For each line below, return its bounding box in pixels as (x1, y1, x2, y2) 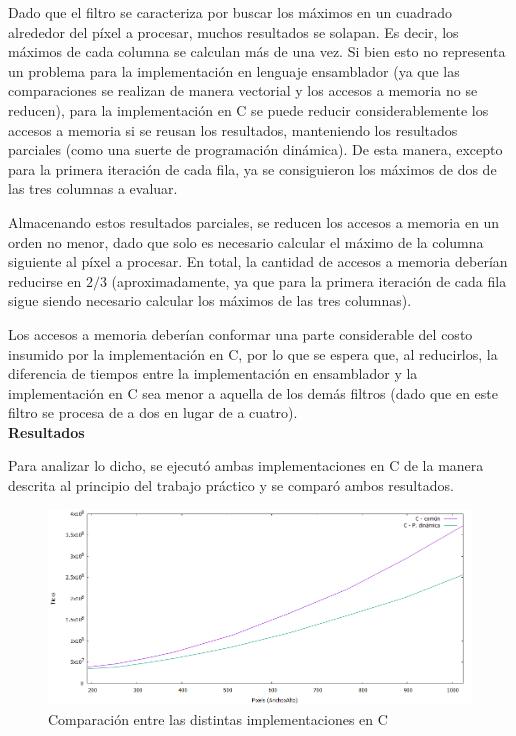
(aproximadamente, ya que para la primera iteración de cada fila (111, 270, 507, 291)
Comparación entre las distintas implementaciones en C (48, 708, 388, 729)
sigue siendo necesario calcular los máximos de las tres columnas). (8, 290, 412, 311)
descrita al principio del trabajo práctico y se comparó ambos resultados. (8, 475, 454, 496)
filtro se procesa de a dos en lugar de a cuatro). (8, 402, 298, 423)
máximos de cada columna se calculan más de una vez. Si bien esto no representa (8, 41, 506, 62)
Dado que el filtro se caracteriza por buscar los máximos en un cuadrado (8, 2, 453, 22)
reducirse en (8, 270, 82, 291)
